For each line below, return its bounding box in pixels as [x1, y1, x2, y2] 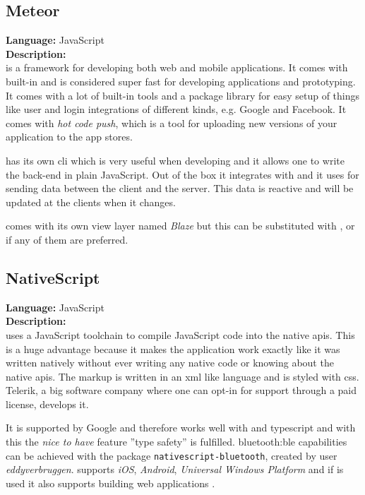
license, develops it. [6, 396, 89, 411]
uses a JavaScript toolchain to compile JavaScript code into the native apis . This [6, 327, 355, 342]
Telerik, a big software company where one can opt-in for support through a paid [6, 383, 357, 398]
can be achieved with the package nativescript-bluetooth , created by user [6, 448, 337, 463]
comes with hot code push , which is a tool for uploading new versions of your [6, 115, 337, 130]
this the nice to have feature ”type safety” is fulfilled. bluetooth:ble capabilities [6, 434, 347, 449]
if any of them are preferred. [6, 232, 128, 246]
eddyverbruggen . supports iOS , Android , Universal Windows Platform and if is [6, 462, 344, 477]
